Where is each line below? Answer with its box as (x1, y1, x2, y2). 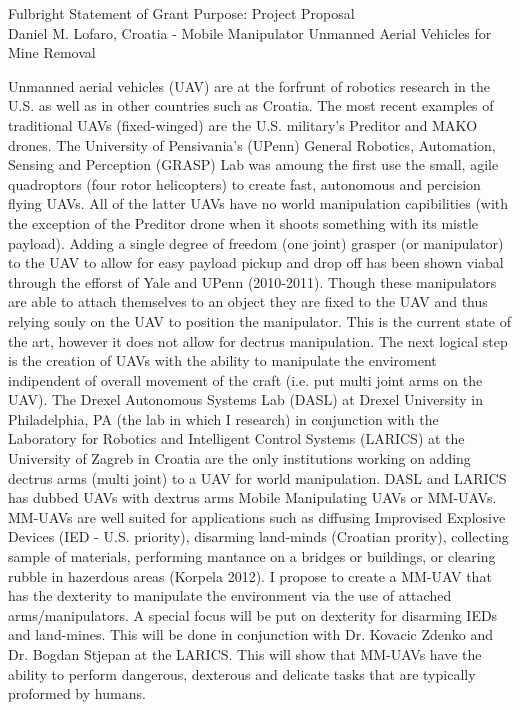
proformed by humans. (8, 683, 146, 704)
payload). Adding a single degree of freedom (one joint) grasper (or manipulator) (8, 232, 504, 253)
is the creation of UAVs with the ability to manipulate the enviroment (8, 350, 437, 371)
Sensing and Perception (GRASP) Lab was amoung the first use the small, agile (8, 154, 499, 175)
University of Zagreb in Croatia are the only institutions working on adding (8, 448, 471, 469)
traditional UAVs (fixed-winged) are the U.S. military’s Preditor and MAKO (8, 114, 478, 135)
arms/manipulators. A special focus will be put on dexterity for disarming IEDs (8, 604, 498, 625)
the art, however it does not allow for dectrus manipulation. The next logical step (8, 330, 508, 351)
